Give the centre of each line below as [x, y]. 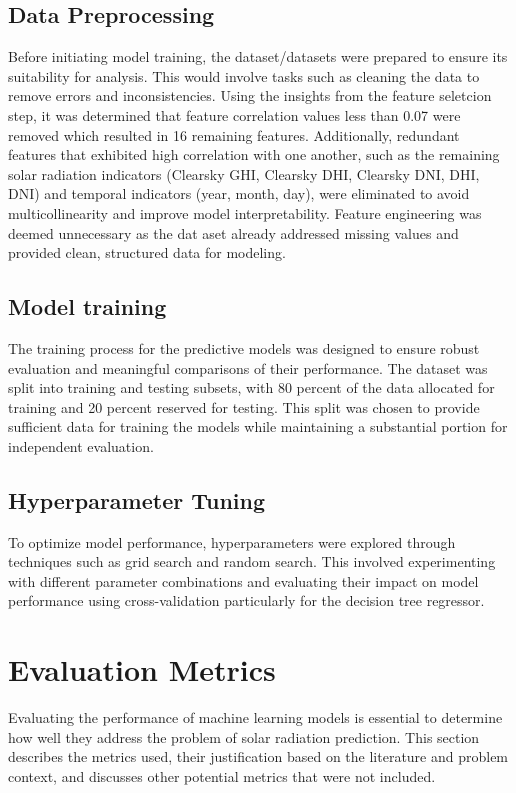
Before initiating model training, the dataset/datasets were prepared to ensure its [258, 56]
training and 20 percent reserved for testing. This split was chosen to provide [244, 406]
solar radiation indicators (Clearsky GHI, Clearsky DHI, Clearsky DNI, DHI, [244, 173]
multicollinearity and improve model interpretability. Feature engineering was [245, 212]
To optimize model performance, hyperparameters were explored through [232, 541]
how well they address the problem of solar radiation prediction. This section [244, 736]
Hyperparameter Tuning [137, 499]
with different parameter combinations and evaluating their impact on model [243, 580]
